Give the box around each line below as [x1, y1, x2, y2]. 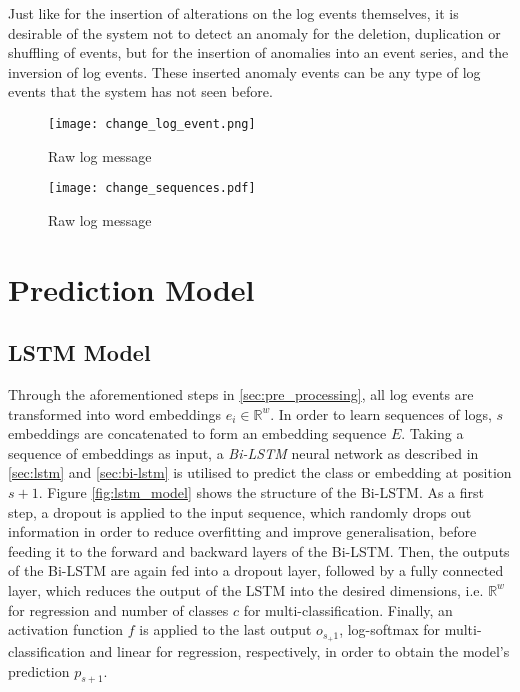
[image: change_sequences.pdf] [48, 181, 256, 196]
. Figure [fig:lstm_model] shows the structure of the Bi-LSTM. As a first [38, 482, 485, 503]
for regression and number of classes [8, 599, 229, 620]
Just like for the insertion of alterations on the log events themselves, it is [8, 3, 459, 23]
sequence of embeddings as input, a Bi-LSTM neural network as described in [8, 442, 479, 463]
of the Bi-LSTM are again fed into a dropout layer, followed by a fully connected [8, 560, 504, 581]
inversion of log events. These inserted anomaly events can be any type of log [8, 61, 481, 82]
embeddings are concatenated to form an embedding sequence [8, 423, 387, 444]
